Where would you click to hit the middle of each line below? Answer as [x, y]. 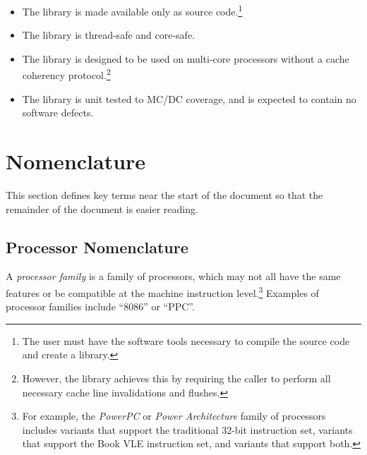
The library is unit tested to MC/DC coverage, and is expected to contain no [189, 98]
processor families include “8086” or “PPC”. [100, 307]
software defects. [58, 113]
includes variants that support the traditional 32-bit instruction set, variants [187, 429]
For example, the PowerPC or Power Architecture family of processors [174, 416]
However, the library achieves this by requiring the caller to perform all [176, 378]
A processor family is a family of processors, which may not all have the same [173, 276]
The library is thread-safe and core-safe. [109, 35]
